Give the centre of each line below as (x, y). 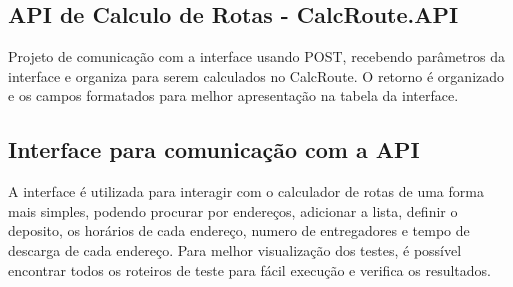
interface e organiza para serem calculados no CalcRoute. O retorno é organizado (256, 75)
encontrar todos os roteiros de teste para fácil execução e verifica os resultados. (249, 269)
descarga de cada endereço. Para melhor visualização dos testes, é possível (235, 249)
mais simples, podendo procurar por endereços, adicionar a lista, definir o (233, 210)
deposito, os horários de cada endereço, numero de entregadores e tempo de (239, 230)
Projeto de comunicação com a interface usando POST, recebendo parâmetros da (256, 56)
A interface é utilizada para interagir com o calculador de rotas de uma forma (246, 191)
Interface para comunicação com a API (214, 149)
